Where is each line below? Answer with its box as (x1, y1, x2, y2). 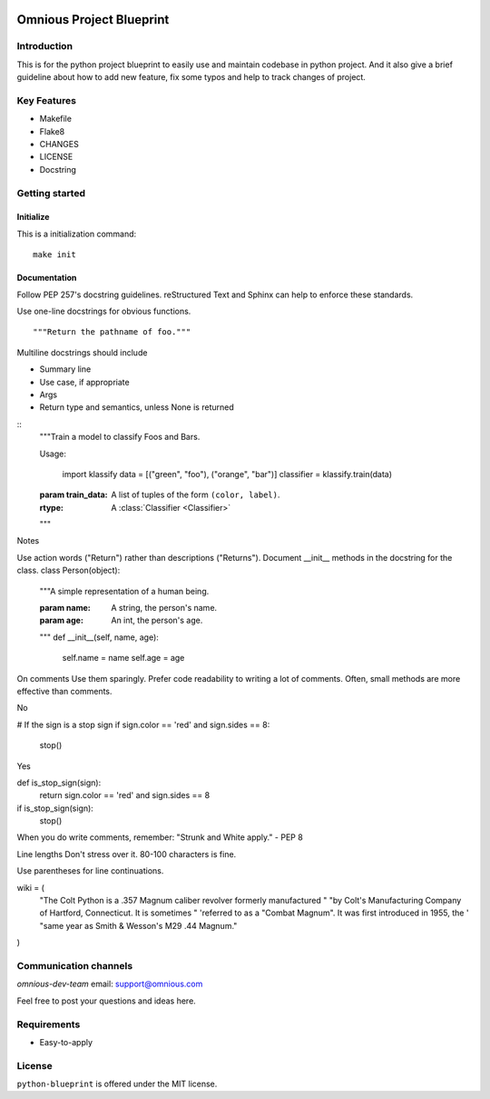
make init (33, 250, 76, 260)
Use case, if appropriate (39, 376, 131, 387)
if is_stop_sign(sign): (16, 803, 94, 814)
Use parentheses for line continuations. (16, 865, 164, 876)
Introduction (16, 40, 73, 53)
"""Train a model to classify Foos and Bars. (39, 432, 201, 443)
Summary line (39, 364, 92, 375)
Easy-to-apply (39, 1036, 93, 1047)
